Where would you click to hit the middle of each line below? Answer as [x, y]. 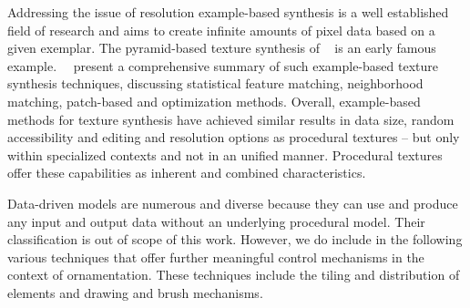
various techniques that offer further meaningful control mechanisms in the [216, 257]
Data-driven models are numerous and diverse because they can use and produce [233, 203]
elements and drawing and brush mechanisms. [135, 292]
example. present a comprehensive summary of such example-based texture [223, 65]
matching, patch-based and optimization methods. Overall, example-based [214, 101]
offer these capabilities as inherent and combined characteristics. [187, 173]
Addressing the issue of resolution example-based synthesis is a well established [228, 12]
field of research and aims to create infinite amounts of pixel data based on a [221, 30]
